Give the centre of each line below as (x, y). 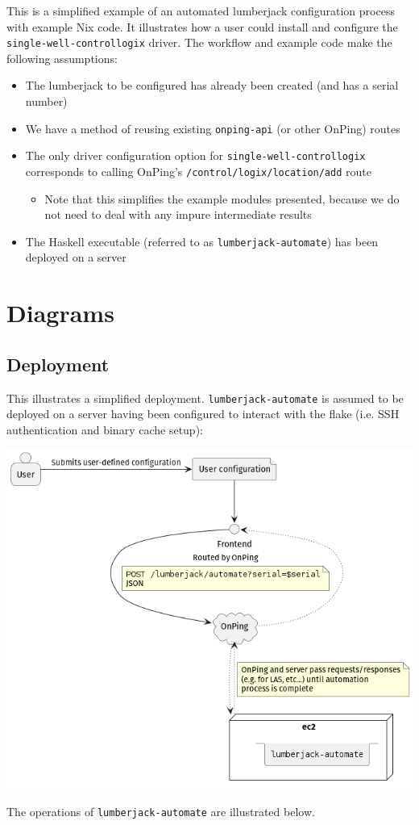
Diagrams (60, 313)
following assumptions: (62, 58)
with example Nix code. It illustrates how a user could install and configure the (202, 26)
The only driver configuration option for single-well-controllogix (195, 155)
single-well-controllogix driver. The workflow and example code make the (199, 42)
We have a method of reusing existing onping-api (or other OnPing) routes (213, 128)
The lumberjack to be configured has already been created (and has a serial (212, 85)
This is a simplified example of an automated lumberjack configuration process (201, 10)
